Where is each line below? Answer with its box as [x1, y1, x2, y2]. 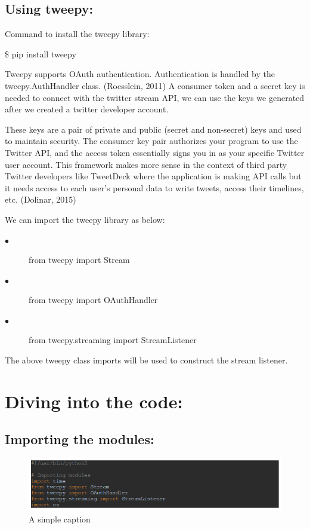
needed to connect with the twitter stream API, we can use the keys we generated [5, 91, 305, 103]
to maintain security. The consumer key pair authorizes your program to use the [5, 134, 298, 147]
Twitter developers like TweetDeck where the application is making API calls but [5, 170, 302, 182]
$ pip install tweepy [5, 47, 76, 60]
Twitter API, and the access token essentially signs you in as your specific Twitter [5, 146, 305, 158]
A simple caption [29, 512, 91, 525]
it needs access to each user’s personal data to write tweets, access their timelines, [5, 181, 304, 194]
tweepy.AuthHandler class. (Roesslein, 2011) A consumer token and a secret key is [5, 79, 305, 91]
